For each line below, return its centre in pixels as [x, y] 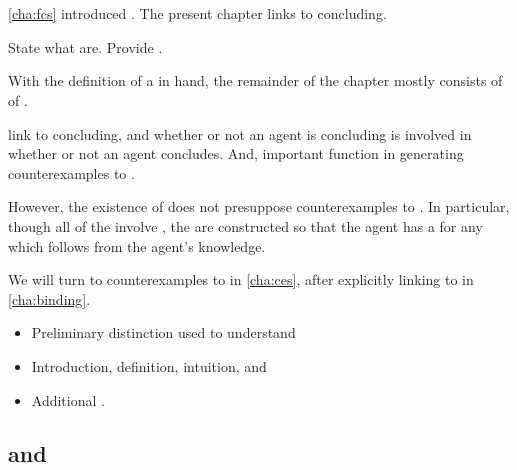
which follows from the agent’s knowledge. [137, 245]
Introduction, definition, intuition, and [149, 365]
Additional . [68, 399]
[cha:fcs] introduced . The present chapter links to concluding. [197, 13]
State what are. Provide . [85, 46]
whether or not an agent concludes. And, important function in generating [236, 153]
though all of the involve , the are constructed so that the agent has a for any [245, 225]
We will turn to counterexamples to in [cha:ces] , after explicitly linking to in [241, 279]
